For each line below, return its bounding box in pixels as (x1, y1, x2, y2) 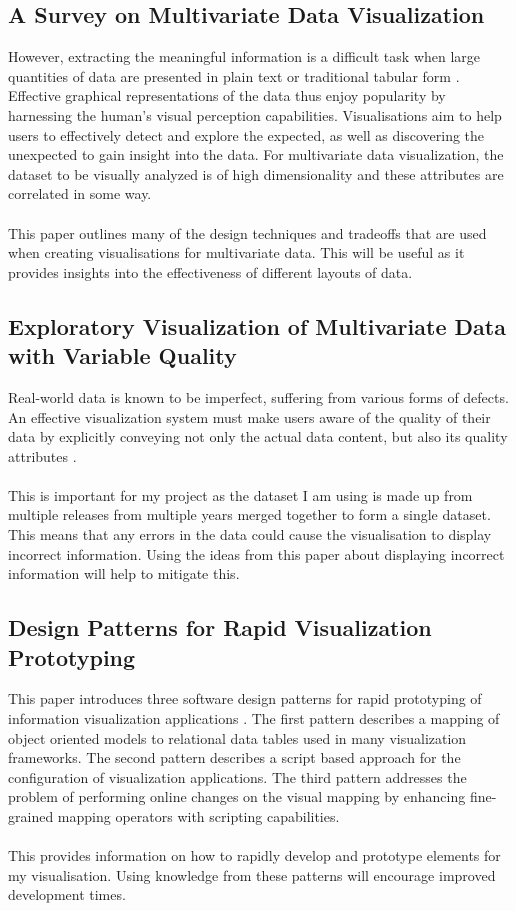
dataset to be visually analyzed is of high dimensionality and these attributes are (8, 163, 504, 184)
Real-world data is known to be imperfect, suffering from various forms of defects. (8, 386, 509, 407)
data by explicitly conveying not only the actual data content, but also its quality (8, 426, 508, 447)
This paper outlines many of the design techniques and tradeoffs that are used (8, 222, 487, 243)
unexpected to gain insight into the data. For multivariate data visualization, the (8, 144, 504, 165)
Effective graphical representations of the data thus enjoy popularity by (8, 85, 446, 106)
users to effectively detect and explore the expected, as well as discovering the (8, 124, 485, 145)
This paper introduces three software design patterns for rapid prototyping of (8, 688, 482, 709)
